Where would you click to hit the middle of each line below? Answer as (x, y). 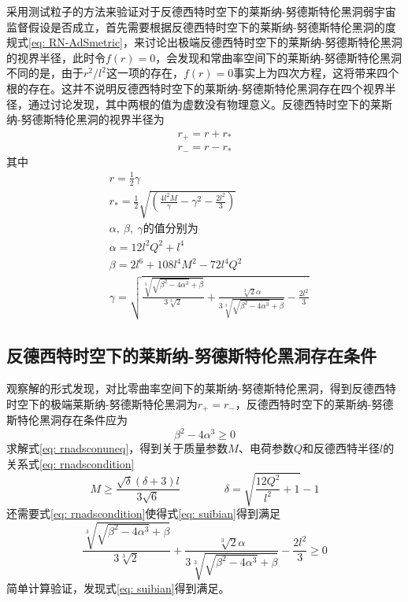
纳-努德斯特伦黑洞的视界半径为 (85, 119)
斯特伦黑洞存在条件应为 (67, 420)
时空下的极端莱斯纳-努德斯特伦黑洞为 (102, 403)
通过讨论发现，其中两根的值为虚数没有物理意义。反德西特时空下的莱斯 (210, 103)
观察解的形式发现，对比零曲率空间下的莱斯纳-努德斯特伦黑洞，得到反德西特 (201, 388)
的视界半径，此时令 (56, 57)
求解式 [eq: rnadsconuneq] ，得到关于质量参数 (117, 448)
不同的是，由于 (45, 73)
